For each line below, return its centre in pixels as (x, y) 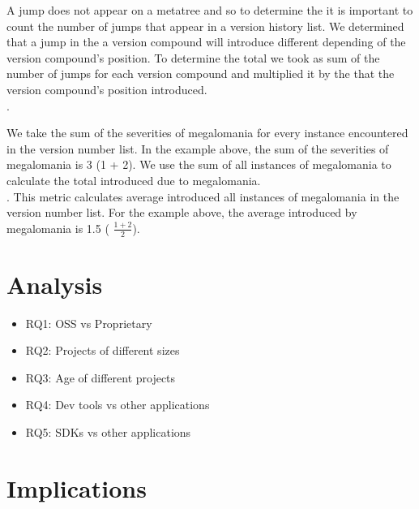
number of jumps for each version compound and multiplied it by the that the (201, 73)
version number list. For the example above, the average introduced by (182, 212)
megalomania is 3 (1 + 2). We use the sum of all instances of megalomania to (199, 164)
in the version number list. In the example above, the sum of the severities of (198, 148)
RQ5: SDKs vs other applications (108, 432)
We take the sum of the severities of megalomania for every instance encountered (207, 133)
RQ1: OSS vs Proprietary (89, 323)
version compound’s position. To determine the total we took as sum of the (193, 57)
